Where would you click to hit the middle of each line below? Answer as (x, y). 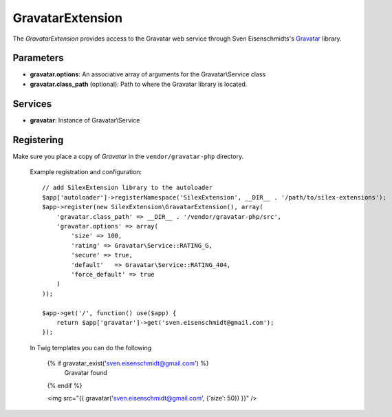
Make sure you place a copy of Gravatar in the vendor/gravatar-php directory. (128, 156)
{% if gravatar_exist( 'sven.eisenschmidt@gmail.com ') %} (128, 363)
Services (32, 104)
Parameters (38, 58)
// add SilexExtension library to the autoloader (128, 188)
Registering (38, 140)
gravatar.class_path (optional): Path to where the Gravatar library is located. (139, 84)
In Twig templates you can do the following (91, 347)
